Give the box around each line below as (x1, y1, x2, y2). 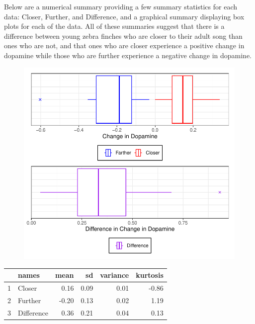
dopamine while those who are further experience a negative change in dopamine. (4, 50, 252, 60)
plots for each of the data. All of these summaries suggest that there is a (4, 21, 225, 31)
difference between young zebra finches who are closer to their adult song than (4, 30, 243, 41)
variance (100, 270, 129, 280)
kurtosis (136, 270, 164, 280)
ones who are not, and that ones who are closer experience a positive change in (4, 40, 245, 51)
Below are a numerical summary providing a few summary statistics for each (4, 1, 237, 11)
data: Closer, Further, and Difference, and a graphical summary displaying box (4, 11, 245, 21)
